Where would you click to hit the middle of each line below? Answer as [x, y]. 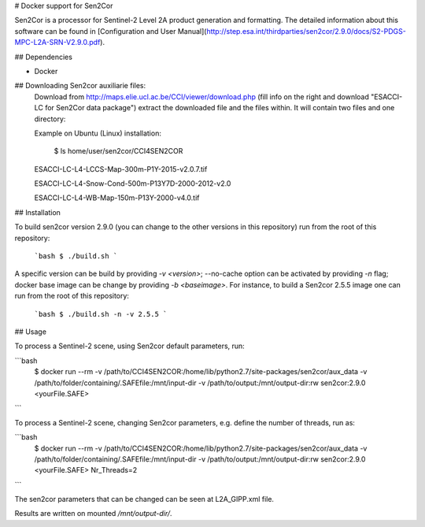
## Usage [31, 332]
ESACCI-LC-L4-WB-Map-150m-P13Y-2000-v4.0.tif [117, 198]
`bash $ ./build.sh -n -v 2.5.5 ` [101, 314]
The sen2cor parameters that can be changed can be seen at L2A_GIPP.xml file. [144, 499]
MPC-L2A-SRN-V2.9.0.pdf [57, 43]
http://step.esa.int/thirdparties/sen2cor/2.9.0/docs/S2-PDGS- [306, 31]
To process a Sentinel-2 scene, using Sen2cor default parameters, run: [130, 346]
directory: [50, 119]
